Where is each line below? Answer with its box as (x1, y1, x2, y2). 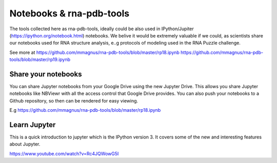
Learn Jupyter (9, 120, 56, 129)
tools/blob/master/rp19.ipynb (9, 56, 71, 63)
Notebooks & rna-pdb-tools (9, 8, 130, 19)
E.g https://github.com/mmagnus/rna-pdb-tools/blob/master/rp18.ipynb (9, 107, 161, 113)
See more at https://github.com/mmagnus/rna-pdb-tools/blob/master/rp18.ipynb (9, 49, 180, 55)
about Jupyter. (9, 141, 41, 147)
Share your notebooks (9, 70, 82, 78)
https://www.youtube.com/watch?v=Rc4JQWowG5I (9, 150, 119, 156)
